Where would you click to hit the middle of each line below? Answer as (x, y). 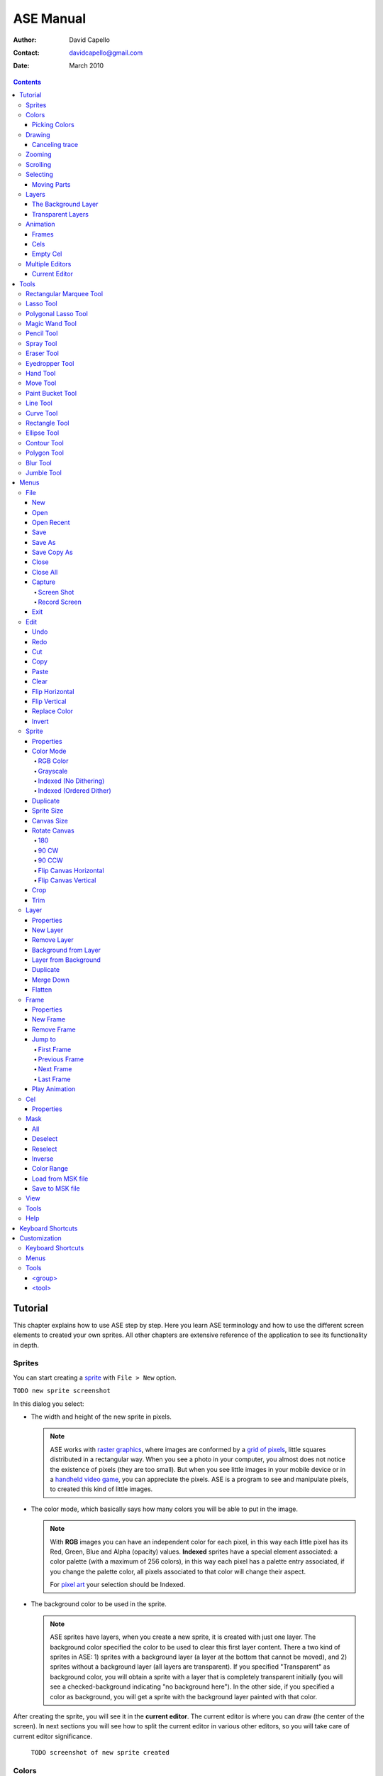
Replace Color (53, 711)
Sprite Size (48, 811)
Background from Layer (66, 950)
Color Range (50, 1169)
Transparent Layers (60, 214)
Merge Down (51, 980)
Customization (40, 1238)
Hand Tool (41, 374)
